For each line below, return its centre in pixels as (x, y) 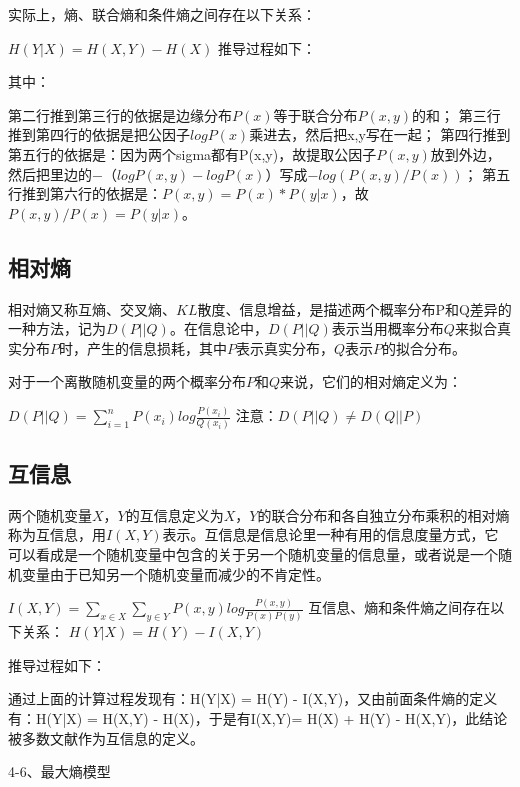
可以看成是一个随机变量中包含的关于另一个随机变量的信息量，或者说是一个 (253, 553)
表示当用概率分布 (387, 328)
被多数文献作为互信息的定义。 (106, 737)
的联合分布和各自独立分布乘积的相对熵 (383, 514)
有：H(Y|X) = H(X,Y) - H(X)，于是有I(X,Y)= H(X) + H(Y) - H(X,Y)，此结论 (258, 718)
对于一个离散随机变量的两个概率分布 (127, 381)
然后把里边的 (50, 173)
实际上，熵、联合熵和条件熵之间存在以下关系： (162, 14)
